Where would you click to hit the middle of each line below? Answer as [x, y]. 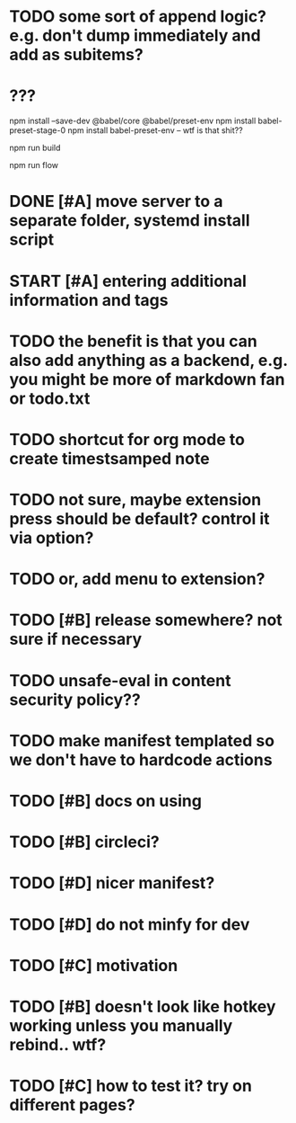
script [32, 240]
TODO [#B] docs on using [105, 801]
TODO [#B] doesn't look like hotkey [143, 1007]
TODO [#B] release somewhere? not [146, 620]
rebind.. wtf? [58, 1044]
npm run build [35, 148]
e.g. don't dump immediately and [135, 36]
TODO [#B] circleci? [84, 842]
